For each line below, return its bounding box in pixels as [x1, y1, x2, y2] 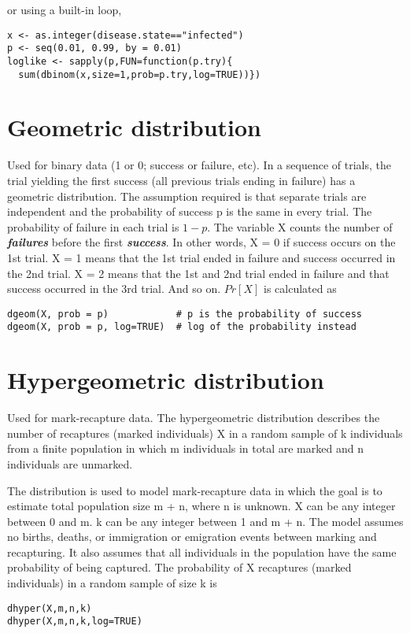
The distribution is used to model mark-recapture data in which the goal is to [7, 482, 382, 498]
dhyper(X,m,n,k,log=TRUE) [7, 616, 142, 627]
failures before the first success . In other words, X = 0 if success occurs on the [7, 234, 396, 250]
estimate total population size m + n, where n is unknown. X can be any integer [7, 498, 396, 514]
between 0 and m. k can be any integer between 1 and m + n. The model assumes [7, 513, 404, 529]
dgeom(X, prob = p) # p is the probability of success [7, 308, 363, 320]
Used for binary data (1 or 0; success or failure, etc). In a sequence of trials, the [7, 157, 391, 173]
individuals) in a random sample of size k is [7, 575, 217, 591]
